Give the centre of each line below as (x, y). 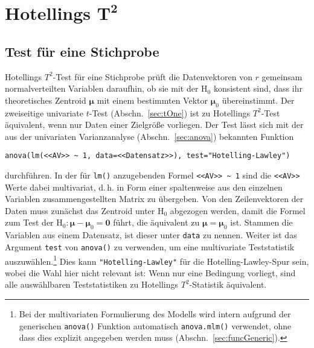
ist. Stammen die (261, 222)
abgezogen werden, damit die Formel (238, 210)
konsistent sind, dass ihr (258, 88)
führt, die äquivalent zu (156, 222)
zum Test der (29, 222)
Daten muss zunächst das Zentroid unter (80, 210)
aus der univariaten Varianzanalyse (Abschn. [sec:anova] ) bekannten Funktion (149, 136)
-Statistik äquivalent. (228, 284)
